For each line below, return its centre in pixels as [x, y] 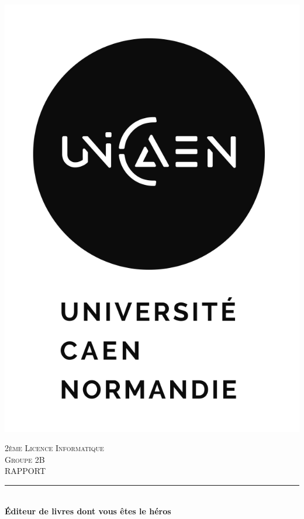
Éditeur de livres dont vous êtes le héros [88, 511]
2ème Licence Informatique [54, 448]
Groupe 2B [25, 459]
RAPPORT [25, 471]
